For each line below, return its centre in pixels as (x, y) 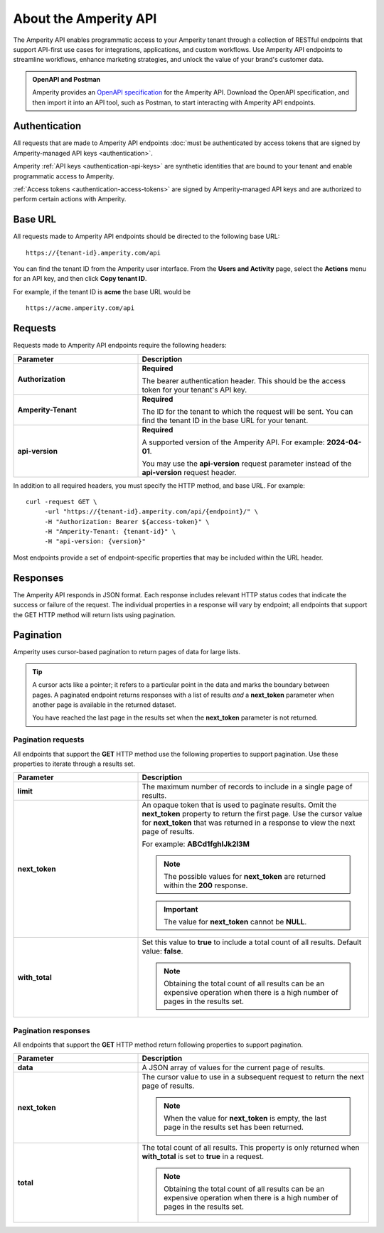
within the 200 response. (206, 885)
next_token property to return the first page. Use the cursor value (252, 814)
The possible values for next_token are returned (245, 877)
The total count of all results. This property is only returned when (251, 1148)
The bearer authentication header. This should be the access (244, 380)
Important (181, 909)
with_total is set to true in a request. (203, 1157)
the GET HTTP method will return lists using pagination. (94, 614)
